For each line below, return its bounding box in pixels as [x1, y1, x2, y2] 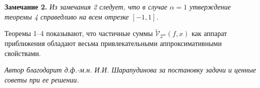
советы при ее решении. [5, 74, 79, 84]
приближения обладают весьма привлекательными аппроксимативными [5, 38, 222, 48]
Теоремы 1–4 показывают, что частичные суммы [5, 28, 153, 38]
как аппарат [191, 28, 227, 38]
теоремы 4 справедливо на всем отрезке [5, 11, 129, 21]
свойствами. [5, 47, 41, 58]
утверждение [189, 1, 231, 11]
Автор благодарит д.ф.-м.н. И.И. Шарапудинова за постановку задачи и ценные [5, 64, 256, 75]
